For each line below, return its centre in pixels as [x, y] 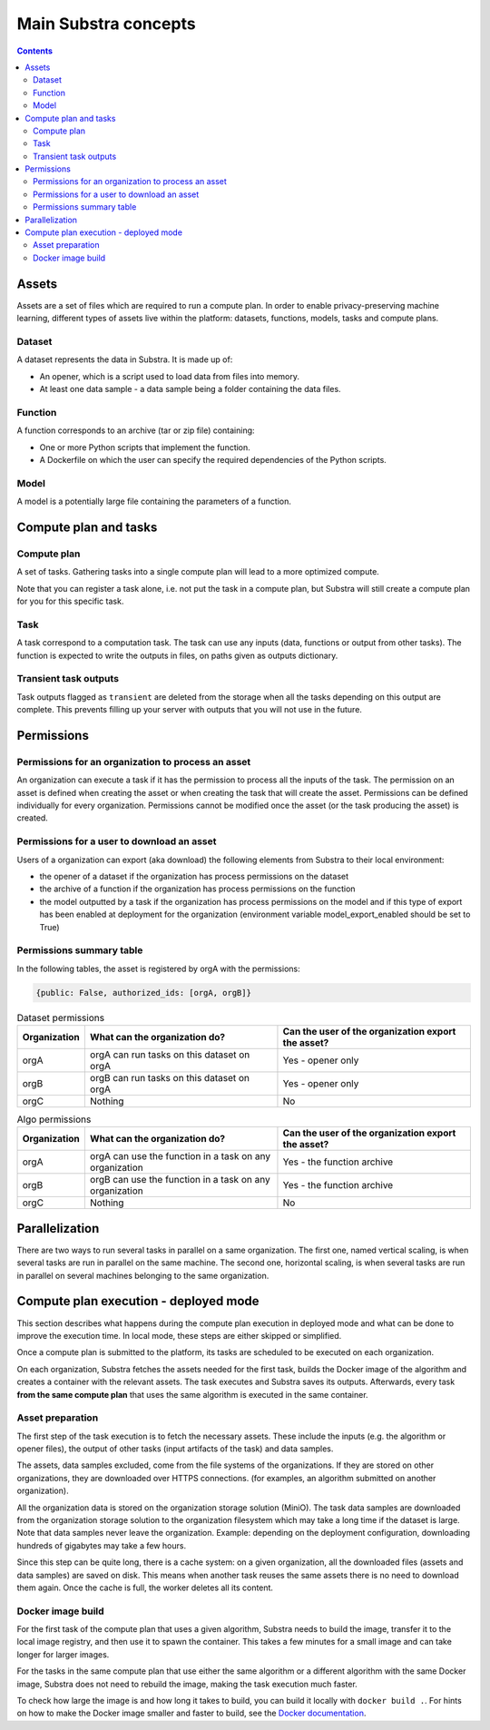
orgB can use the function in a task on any [180, 1180]
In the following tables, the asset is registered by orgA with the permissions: [158, 968]
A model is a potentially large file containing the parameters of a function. [154, 501]
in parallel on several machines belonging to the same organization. [143, 1275]
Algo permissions [54, 1119]
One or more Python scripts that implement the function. [145, 447]
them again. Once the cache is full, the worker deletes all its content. [145, 1587]
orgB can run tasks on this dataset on [169, 1077]
